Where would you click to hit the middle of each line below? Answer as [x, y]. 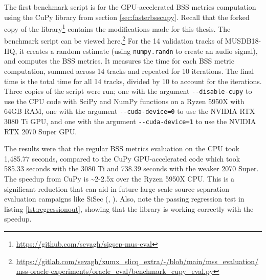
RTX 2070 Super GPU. [41, 131]
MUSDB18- [243, 41]
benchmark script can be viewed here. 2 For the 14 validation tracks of [114, 40]
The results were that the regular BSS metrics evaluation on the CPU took [122, 148]
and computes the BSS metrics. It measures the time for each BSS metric [119, 61]
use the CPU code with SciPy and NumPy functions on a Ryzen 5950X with [124, 101]
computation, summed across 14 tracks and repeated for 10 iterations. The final [129, 71]
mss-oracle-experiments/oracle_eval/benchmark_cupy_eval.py [115, 271]
